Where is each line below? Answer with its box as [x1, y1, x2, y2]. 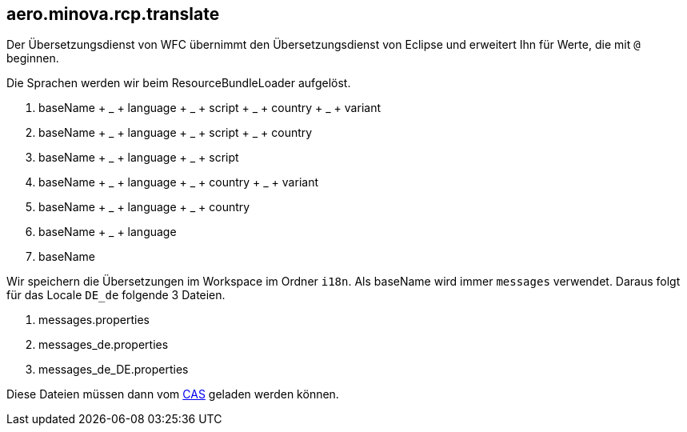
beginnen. [6, 51, 59, 66]
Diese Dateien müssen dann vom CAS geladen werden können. [6, 387, 339, 402]
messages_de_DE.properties [38, 362, 189, 377]
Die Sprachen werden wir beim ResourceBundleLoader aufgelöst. [6, 76, 351, 90]
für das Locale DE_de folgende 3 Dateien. [6, 288, 226, 302]
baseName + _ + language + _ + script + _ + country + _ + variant [38, 101, 381, 115]
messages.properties [38, 313, 150, 327]
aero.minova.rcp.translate [6, 4, 220, 24]
